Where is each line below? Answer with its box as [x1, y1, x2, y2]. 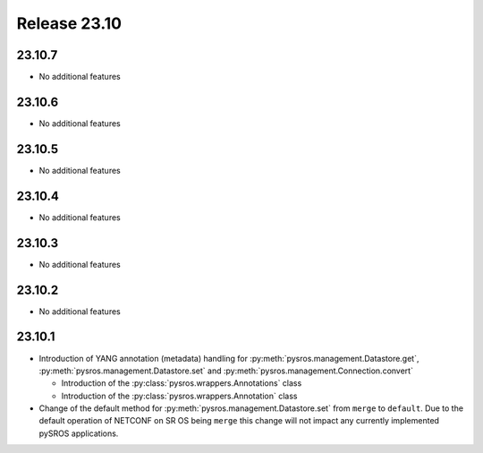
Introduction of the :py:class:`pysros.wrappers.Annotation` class [61, 390, 298, 401]
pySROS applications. [38, 428, 119, 439]
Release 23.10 [16, 13, 123, 33]
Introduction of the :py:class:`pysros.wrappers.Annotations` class [61, 378, 302, 389]
